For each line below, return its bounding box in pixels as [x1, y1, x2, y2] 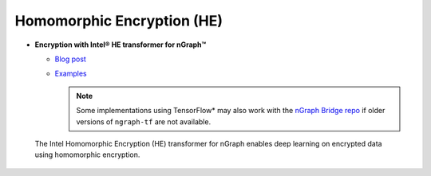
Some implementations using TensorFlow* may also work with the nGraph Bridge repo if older [76, 106, 386, 115]
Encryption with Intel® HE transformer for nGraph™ [34, 40, 207, 49]
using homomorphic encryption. [34, 150, 140, 159]
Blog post [54, 54, 87, 64]
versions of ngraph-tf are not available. [76, 116, 212, 127]
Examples [54, 68, 87, 79]
